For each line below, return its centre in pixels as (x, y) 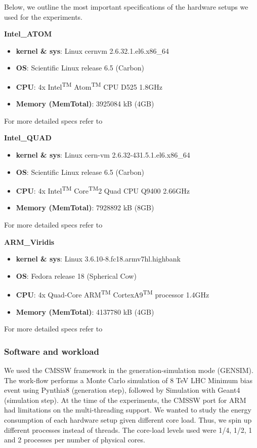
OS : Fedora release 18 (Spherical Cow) (76, 275)
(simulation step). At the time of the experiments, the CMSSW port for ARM (125, 400)
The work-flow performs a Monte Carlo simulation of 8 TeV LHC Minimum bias (128, 380)
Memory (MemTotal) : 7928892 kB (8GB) (85, 208)
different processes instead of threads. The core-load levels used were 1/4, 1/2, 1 (128, 430)
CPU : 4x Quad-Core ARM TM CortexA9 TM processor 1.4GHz (113, 294)
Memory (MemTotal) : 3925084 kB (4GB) (85, 104)
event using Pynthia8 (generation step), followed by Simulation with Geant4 (122, 390)
